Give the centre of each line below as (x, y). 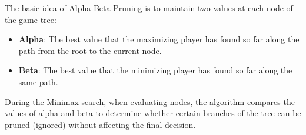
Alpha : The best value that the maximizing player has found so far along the (159, 39)
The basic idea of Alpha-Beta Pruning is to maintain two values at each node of (149, 8)
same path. (38, 81)
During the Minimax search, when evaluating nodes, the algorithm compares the (150, 101)
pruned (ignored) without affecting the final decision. (100, 124)
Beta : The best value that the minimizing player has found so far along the (155, 70)
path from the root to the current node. (90, 50)
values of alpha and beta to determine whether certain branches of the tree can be (153, 113)
